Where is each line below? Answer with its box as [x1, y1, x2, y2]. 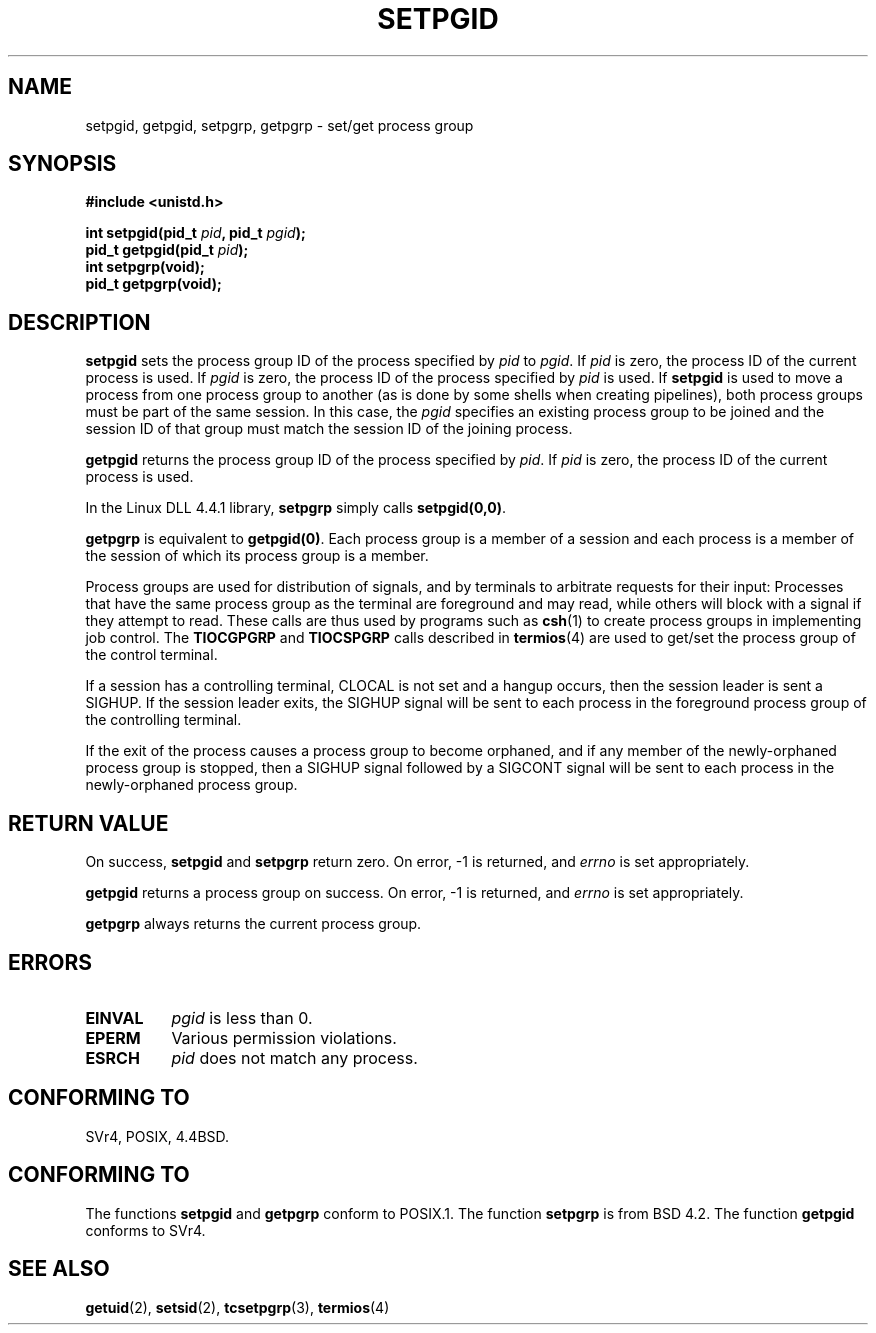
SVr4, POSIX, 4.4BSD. [85, 1127, 230, 1145]
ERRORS [8, 949, 93, 975]
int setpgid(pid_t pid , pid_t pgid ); [85, 224, 306, 242]
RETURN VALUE [8, 810, 169, 836]
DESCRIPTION [8, 309, 151, 335]
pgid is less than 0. [171, 1007, 313, 1028]
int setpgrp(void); [85, 258, 205, 276]
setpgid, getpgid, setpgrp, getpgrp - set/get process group [85, 116, 474, 134]
